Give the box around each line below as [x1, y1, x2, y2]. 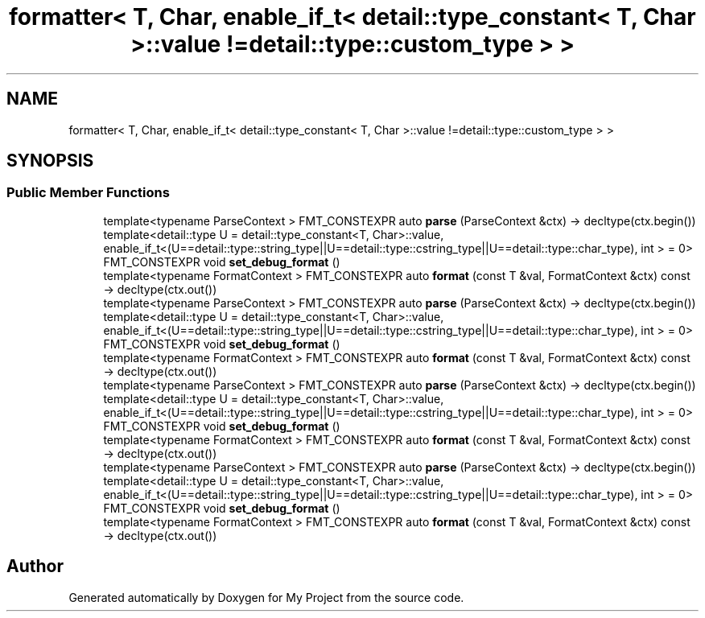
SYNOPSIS [6, 150, 94, 171]
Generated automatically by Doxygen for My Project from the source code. [68, 590, 464, 604]
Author [6, 556, 64, 577]
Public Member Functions [6, 184, 170, 201]
